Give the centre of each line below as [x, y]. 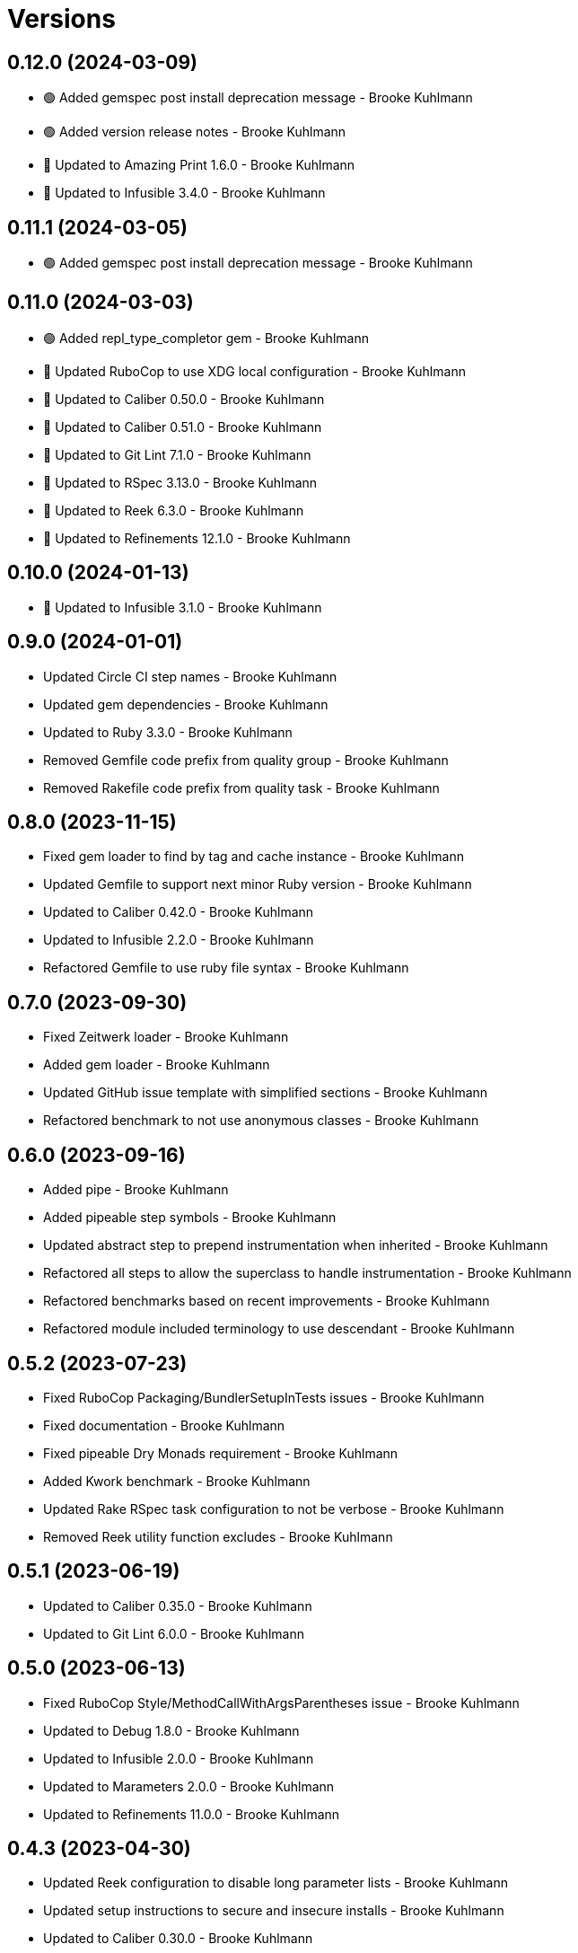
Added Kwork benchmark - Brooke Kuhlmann [177, 1481]
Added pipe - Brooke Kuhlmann [136, 1190]
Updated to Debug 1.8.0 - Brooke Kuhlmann [171, 1730]
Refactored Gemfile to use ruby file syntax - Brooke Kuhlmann [226, 968]
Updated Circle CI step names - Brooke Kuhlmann [190, 676]
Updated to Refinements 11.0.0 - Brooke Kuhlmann [192, 1814]
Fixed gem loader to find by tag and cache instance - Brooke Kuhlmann [254, 857]
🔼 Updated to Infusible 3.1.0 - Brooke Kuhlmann [183, 607]
